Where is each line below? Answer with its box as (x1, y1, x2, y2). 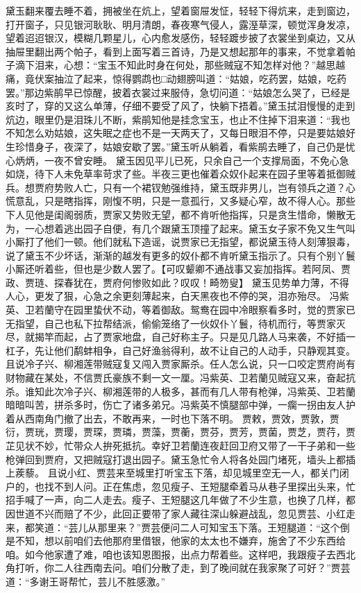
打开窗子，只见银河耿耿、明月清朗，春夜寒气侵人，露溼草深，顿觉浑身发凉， (6, 17, 355, 31)
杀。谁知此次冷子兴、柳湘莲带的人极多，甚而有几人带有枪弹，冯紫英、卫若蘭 (6, 384, 355, 398)
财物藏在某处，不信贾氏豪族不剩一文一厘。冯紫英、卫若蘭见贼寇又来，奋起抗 (6, 370, 355, 385)
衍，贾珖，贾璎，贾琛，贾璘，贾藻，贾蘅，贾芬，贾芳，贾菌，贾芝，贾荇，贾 (6, 424, 355, 439)
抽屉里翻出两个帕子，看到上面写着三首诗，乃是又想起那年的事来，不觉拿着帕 (6, 44, 355, 58)
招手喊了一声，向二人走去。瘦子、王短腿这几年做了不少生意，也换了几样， (6, 492, 346, 507)
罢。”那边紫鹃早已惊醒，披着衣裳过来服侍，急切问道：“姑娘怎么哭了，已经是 (6, 85, 351, 99)
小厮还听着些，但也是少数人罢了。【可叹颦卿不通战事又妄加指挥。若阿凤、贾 (6, 261, 351, 276)
